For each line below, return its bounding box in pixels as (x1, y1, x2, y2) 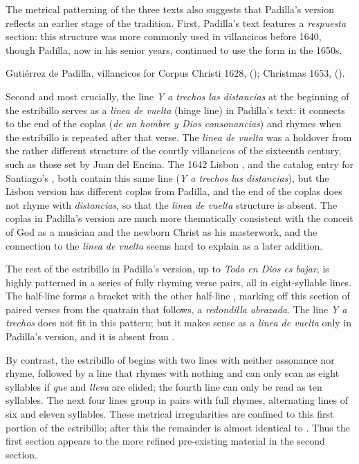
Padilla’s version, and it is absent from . (6, 329, 175, 344)
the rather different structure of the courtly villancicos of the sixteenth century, (6, 143, 342, 158)
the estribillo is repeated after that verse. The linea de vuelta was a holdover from (6, 129, 352, 144)
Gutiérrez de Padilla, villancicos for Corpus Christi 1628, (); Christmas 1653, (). (6, 66, 345, 80)
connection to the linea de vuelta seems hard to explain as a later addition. (6, 238, 323, 252)
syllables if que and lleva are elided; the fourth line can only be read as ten (6, 379, 322, 393)
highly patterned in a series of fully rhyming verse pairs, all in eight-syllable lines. (6, 275, 352, 289)
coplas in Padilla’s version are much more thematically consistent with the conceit (6, 211, 353, 225)
